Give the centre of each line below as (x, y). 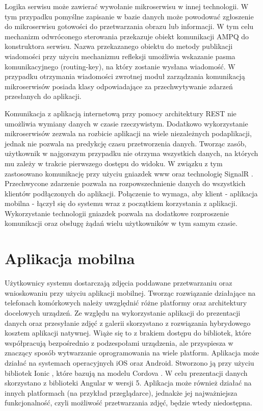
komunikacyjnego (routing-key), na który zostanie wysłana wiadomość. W (120, 66)
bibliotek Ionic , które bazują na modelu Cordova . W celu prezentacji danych (126, 373)
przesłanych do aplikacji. (43, 96)
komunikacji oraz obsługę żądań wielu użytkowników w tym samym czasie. (121, 223)
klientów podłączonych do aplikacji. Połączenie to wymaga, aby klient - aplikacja (131, 193)
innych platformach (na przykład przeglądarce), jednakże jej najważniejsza (121, 392)
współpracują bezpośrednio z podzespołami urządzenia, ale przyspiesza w (119, 342)
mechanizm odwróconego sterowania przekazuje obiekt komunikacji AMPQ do (127, 36)
